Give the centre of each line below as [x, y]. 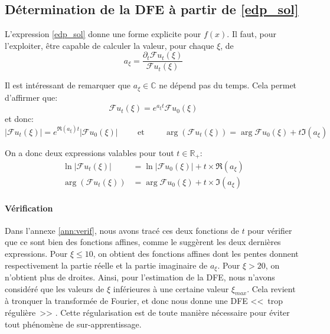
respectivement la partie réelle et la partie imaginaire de [106, 265]
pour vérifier [270, 230]
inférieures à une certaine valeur [171, 288]
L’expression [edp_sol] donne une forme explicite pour [103, 34]
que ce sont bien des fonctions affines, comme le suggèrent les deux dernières [143, 242]
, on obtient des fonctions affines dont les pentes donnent [196, 253]
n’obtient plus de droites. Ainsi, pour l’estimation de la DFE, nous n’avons [140, 277]
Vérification [29, 208]
